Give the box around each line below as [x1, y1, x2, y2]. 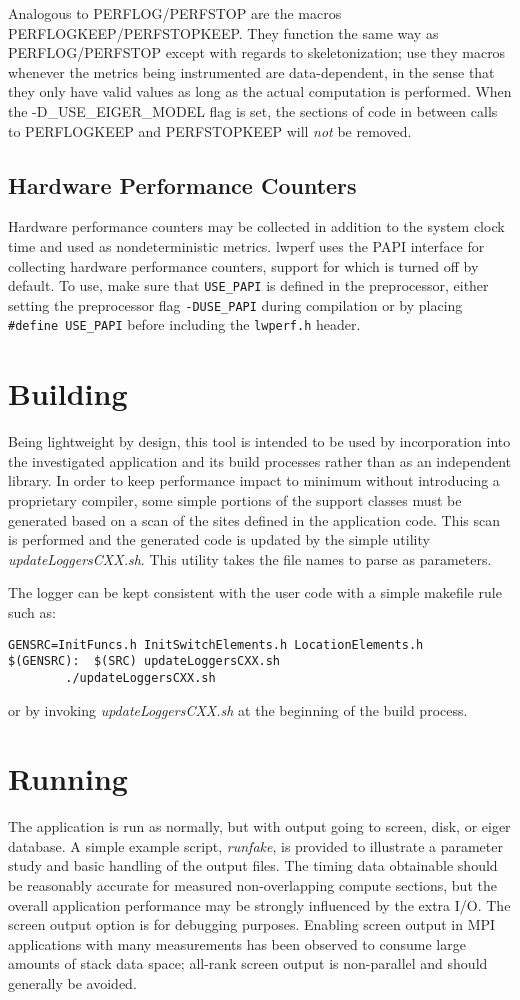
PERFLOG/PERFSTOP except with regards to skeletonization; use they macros [8, 42, 506, 63]
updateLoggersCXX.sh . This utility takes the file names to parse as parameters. [8, 548, 492, 569]
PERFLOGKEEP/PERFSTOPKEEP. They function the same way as [8, 22, 439, 43]
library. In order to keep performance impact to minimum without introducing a [8, 470, 500, 491]
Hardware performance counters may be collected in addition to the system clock [8, 216, 505, 237]
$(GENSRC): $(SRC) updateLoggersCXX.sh [8, 654, 281, 669]
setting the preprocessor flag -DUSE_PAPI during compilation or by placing [8, 294, 463, 315]
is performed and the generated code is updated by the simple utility [8, 529, 430, 550]
